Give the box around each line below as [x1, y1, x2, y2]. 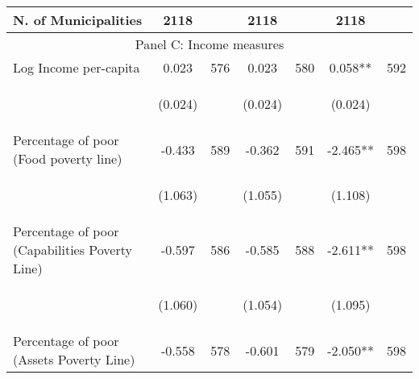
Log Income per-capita [13, 58, 140, 77]
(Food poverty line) [13, 149, 122, 168]
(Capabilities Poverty [13, 240, 132, 259]
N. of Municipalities [13, 10, 143, 29]
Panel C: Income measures [135, 35, 284, 53]
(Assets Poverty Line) [13, 350, 135, 369]
